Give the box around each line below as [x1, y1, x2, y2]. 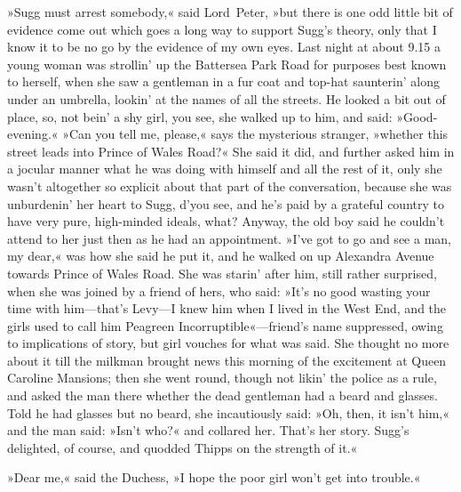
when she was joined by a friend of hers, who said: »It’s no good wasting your [7, 281, 431, 300]
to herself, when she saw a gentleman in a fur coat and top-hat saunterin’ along [7, 72, 440, 91]
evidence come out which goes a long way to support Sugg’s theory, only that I [7, 20, 437, 38]
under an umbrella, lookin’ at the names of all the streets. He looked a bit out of [7, 89, 446, 108]
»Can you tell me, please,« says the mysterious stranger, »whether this [62, 125, 449, 143]
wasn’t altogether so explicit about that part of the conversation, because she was [7, 176, 452, 195]
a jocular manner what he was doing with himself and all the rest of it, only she [7, 159, 442, 178]
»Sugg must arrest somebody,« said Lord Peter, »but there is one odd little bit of [7, 3, 453, 20]
